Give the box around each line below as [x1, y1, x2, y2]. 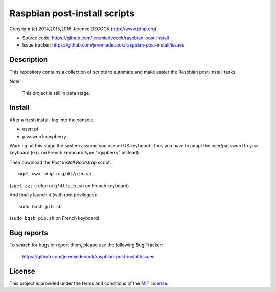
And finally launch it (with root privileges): [9, 192, 98, 198]
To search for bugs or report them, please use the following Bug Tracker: [9, 242, 163, 248]
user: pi [22, 126, 38, 132]
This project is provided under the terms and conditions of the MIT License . [9, 280, 169, 286]
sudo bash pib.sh [18, 204, 62, 210]
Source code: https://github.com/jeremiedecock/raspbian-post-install [22, 35, 169, 41]
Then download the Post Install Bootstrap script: [9, 159, 111, 165]
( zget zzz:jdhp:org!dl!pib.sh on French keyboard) [9, 182, 129, 189]
